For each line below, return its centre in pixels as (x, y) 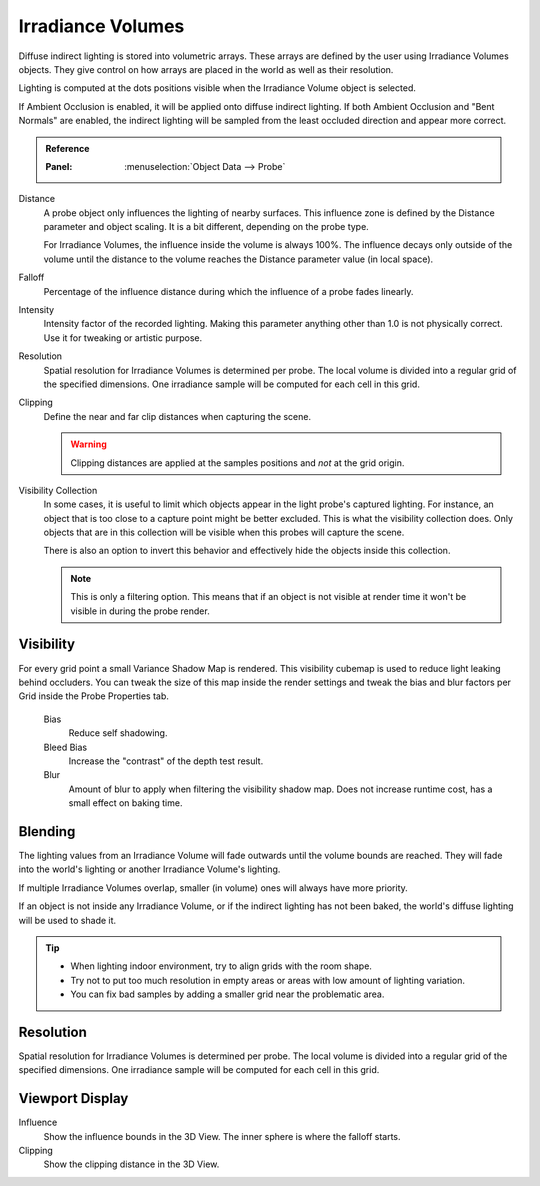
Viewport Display (73, 1098)
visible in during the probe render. (140, 611)
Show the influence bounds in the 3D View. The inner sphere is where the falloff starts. (222, 1136)
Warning (88, 444)
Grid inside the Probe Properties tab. (94, 696)
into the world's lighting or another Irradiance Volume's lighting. (149, 869)
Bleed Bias (65, 747)
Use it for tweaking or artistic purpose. (123, 337)
